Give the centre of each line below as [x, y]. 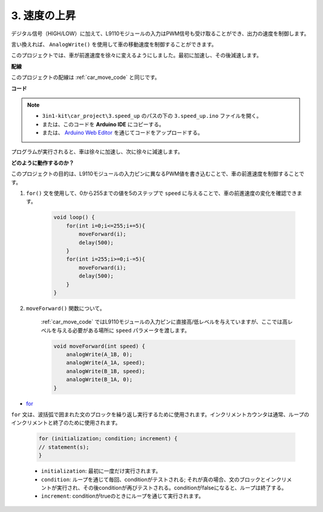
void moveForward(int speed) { [100, 346]
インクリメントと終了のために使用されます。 [66, 423]
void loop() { [74, 217]
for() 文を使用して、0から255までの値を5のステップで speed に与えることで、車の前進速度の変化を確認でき [161, 193]
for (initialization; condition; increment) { [108, 439]
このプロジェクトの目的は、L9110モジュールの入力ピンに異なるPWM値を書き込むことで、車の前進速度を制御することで [158, 174]
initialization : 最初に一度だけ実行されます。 [101, 471]
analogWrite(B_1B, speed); [106, 371]
